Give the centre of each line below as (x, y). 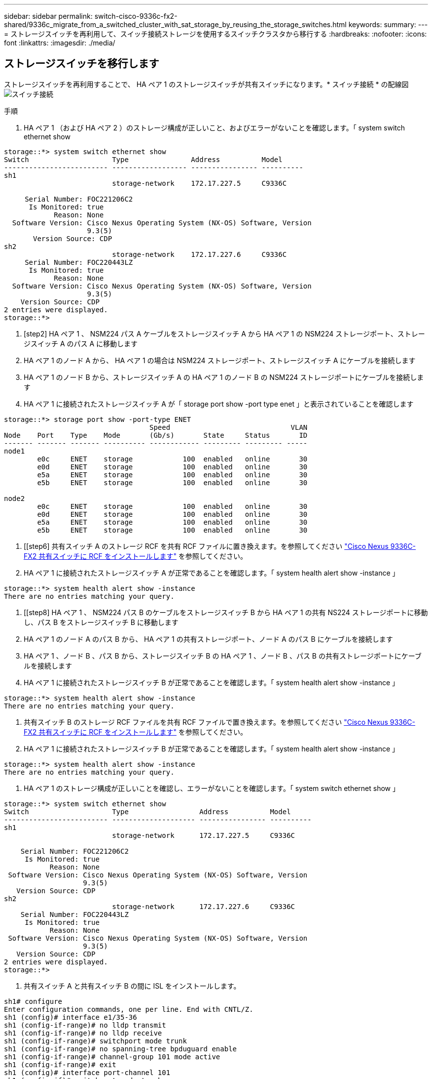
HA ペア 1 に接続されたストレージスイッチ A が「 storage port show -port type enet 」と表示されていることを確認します (219, 404)
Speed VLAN (229, 427)
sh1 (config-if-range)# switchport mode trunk (95, 1041)
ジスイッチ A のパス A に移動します (81, 343)
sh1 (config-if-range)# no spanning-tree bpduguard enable (121, 1049)
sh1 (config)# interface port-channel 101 (87, 1072)
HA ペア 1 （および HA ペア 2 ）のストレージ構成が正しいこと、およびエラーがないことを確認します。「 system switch (215, 127)
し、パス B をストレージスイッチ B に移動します (101, 622)
